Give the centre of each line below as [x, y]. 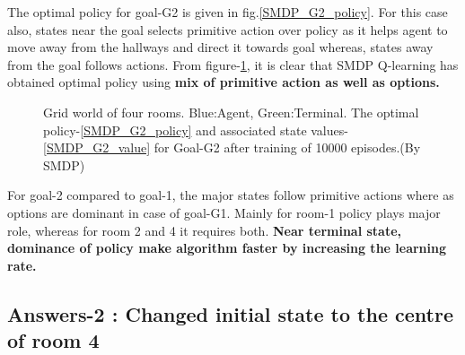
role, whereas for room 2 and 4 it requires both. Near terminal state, [205, 230]
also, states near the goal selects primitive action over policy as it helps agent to [228, 29]
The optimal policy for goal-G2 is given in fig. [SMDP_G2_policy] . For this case [228, 12]
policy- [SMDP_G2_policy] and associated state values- [196, 130]
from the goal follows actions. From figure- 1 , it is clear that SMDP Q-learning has [233, 64]
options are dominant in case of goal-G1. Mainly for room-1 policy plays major [224, 212]
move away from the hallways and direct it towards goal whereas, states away [220, 47]
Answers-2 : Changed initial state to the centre [230, 313]
